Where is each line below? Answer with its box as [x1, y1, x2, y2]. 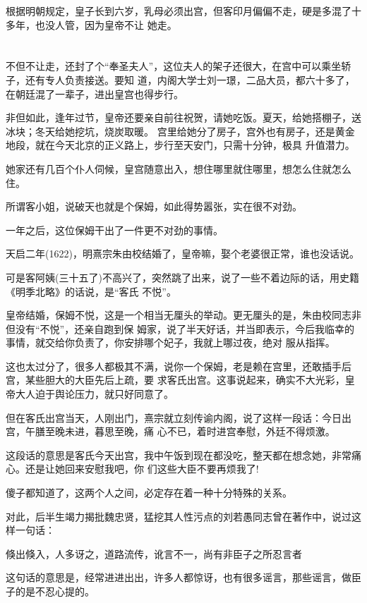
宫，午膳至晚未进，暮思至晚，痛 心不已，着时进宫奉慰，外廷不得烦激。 [6, 424, 335, 439]
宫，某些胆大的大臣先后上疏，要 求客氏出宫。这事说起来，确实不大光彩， [6, 372, 345, 387]
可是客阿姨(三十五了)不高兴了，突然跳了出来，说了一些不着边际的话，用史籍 [6, 269, 359, 284]
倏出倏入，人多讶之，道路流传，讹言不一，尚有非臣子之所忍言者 [6, 546, 302, 561]
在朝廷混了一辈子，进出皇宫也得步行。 [6, 86, 183, 101]
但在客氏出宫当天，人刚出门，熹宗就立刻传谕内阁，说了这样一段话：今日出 [6, 410, 351, 425]
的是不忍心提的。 [15, 584, 95, 598]
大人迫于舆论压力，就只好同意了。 [15, 386, 174, 401]
